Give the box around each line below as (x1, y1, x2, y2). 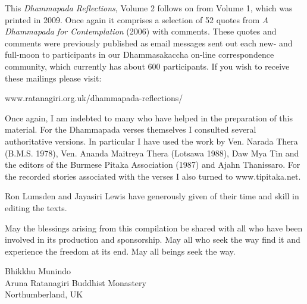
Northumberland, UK (5, 288, 83, 300)
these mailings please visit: (5, 71, 102, 84)
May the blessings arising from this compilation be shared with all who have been (5, 221, 303, 234)
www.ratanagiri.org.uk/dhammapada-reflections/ (5, 92, 183, 104)
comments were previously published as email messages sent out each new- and (5, 36, 293, 49)
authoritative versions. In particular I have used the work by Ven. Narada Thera (5, 134, 298, 147)
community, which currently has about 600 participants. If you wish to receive (5, 59, 290, 72)
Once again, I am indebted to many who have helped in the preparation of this (5, 111, 293, 124)
